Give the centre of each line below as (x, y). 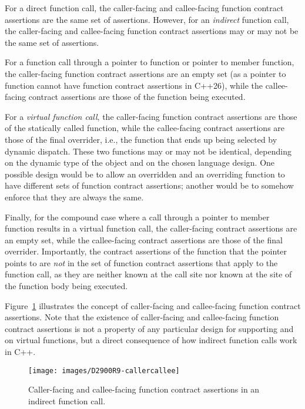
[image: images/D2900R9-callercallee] (104, 371)
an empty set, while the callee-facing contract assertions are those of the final (144, 239)
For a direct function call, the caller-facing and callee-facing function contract (144, 8)
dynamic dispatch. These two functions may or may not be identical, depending (148, 151)
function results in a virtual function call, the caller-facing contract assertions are (151, 228)
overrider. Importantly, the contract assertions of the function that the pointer (146, 251)
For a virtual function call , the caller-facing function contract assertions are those (151, 116)
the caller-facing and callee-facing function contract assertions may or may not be (152, 31)
